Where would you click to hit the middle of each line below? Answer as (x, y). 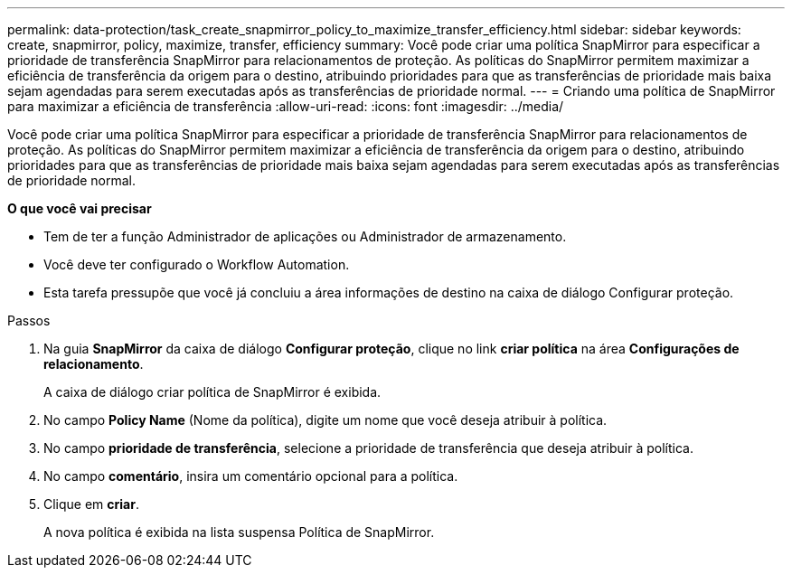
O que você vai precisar (80, 208)
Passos (29, 320)
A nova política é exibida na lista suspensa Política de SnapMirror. (239, 532)
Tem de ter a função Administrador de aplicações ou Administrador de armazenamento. (305, 236)
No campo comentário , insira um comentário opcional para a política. (251, 476)
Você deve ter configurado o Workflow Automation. (197, 264)
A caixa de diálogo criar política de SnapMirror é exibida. (212, 392)
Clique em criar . (91, 504)
